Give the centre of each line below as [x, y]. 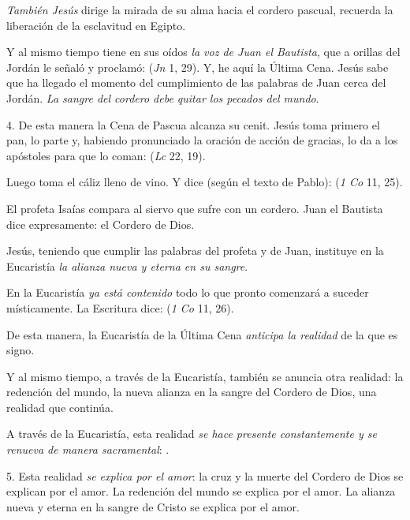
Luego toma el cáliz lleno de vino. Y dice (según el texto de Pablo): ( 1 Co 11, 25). [205, 182]
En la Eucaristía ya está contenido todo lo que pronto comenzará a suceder [188, 292]
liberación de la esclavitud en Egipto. [96, 25]
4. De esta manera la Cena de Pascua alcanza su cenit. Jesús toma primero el [193, 124]
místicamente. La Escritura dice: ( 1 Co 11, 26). [120, 307]
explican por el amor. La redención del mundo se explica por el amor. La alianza [201, 491]
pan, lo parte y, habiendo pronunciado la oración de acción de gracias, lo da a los [202, 140]
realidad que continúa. [60, 407]
